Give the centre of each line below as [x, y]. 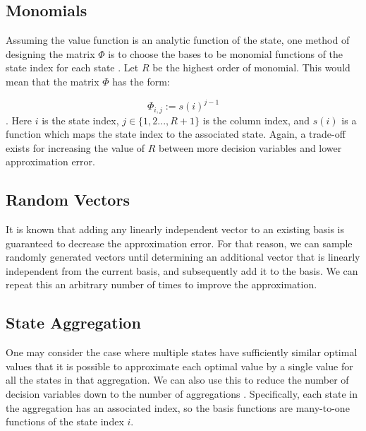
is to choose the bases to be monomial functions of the [226, 53]
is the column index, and [256, 120]
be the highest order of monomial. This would [251, 67]
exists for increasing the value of [75, 147]
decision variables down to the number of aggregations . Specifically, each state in [182, 394]
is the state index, [80, 120]
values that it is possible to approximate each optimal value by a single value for [179, 366]
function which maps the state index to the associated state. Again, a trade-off [176, 134]
